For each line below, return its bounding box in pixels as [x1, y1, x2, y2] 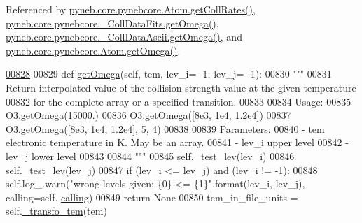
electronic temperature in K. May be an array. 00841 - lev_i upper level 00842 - [6, 135, 349, 150]
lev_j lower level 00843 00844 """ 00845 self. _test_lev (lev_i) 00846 [6, 148, 295, 163]
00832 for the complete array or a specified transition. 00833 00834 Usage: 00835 [6, 94, 351, 108]
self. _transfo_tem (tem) [6, 203, 107, 218]
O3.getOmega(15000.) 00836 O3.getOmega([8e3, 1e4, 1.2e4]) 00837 [6, 108, 291, 122]
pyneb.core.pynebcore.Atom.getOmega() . [6, 43, 181, 57]
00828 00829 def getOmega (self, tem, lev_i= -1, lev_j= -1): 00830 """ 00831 [6, 66, 332, 81]
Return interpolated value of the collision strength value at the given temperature [6, 80, 356, 94]
